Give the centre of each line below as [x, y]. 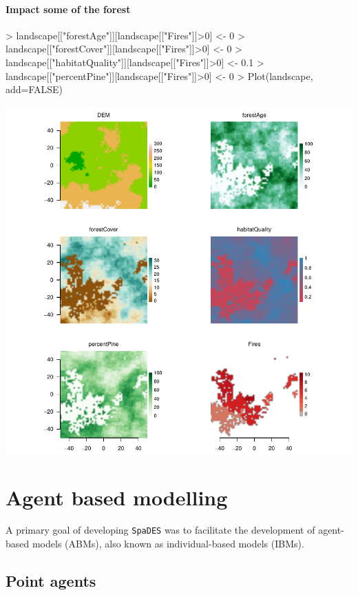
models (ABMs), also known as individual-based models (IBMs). [168, 544]
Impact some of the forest [68, 9]
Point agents [51, 581]
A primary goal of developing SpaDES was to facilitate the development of [160, 530]
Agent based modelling [117, 497]
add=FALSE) [34, 89]
